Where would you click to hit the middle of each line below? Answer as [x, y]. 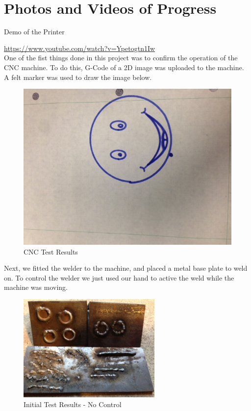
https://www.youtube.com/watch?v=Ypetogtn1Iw [80, 48]
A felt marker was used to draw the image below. [78, 77]
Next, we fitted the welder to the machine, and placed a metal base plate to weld [126, 268]
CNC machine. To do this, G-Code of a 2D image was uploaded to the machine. [124, 67]
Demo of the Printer [34, 32]
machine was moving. [36, 287]
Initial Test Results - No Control [73, 404]
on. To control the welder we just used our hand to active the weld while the [119, 277]
